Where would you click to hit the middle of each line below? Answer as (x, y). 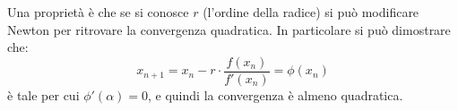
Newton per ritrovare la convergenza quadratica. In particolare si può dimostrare (229, 29)
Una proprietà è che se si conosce (98, 12)
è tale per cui (43, 94)
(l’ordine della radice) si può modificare (311, 12)
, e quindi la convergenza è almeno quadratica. (276, 94)
